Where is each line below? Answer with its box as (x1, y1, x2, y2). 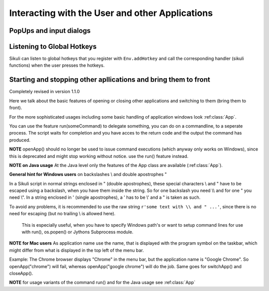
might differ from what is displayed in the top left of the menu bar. (9, 247, 144, 253)
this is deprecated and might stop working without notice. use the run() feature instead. (9, 153, 189, 159)
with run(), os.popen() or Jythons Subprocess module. (21, 229, 134, 235)
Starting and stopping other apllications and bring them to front (9, 75, 210, 84)
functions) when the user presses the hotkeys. (9, 62, 105, 68)
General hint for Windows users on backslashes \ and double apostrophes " (9, 171, 167, 177)
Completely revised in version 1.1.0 (9, 89, 80, 95)
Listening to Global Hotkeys (9, 42, 97, 51)
